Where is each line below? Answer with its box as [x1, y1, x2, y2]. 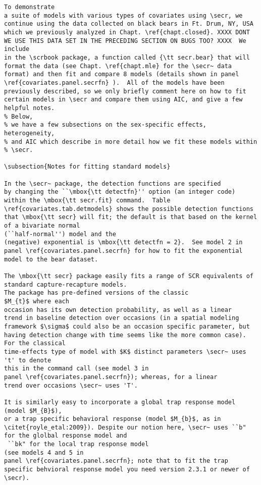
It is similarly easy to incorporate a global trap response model [4, 398, 236, 406]
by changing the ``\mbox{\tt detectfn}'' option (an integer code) [4, 188, 236, 196]
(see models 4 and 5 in [4, 449, 84, 456]
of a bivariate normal [4, 222, 80, 230]
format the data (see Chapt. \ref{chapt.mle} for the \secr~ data [4, 62, 232, 70]
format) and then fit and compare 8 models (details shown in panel [4, 71, 239, 78]
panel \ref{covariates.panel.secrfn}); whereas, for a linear [4, 373, 218, 381]
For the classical [4, 340, 66, 347]
